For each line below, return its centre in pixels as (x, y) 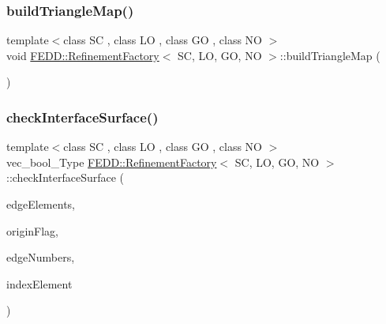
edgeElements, (41, 204)
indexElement (39, 283)
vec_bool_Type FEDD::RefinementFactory (112, 162)
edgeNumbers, (41, 257)
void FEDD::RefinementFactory (83, 55)
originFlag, (32, 230)
